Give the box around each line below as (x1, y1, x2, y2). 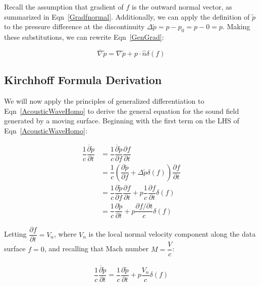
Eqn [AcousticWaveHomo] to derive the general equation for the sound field (4, 105, 239, 116)
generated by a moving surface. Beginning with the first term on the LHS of (4, 115, 239, 126)
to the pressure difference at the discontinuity (4, 21, 145, 32)
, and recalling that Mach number (44, 243, 149, 254)
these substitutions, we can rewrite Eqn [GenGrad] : (4, 31, 164, 42)
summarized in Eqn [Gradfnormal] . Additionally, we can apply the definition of (4, 11, 250, 22)
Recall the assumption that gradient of (4, 2, 124, 12)
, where (54, 229, 77, 239)
